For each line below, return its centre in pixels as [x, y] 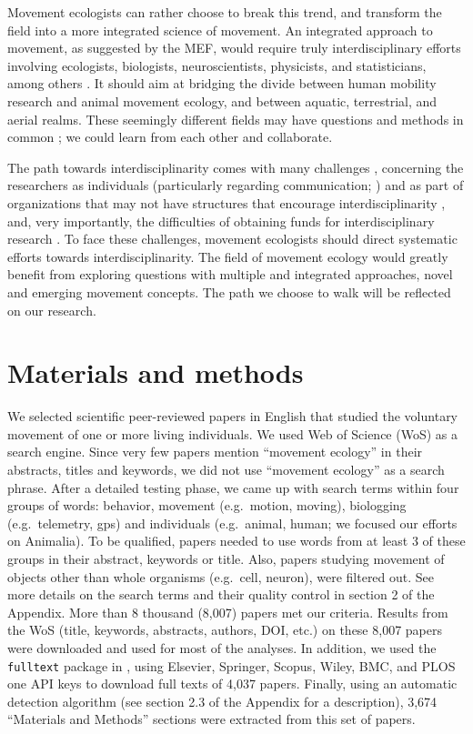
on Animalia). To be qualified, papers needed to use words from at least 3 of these [236, 541]
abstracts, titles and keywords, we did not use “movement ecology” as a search [226, 469]
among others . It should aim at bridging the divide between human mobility [222, 83]
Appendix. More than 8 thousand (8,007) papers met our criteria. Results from [228, 612]
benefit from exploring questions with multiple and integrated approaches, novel [230, 274]
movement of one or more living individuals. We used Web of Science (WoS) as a [232, 433]
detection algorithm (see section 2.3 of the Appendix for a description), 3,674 [222, 701]
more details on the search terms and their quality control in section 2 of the [221, 594]
